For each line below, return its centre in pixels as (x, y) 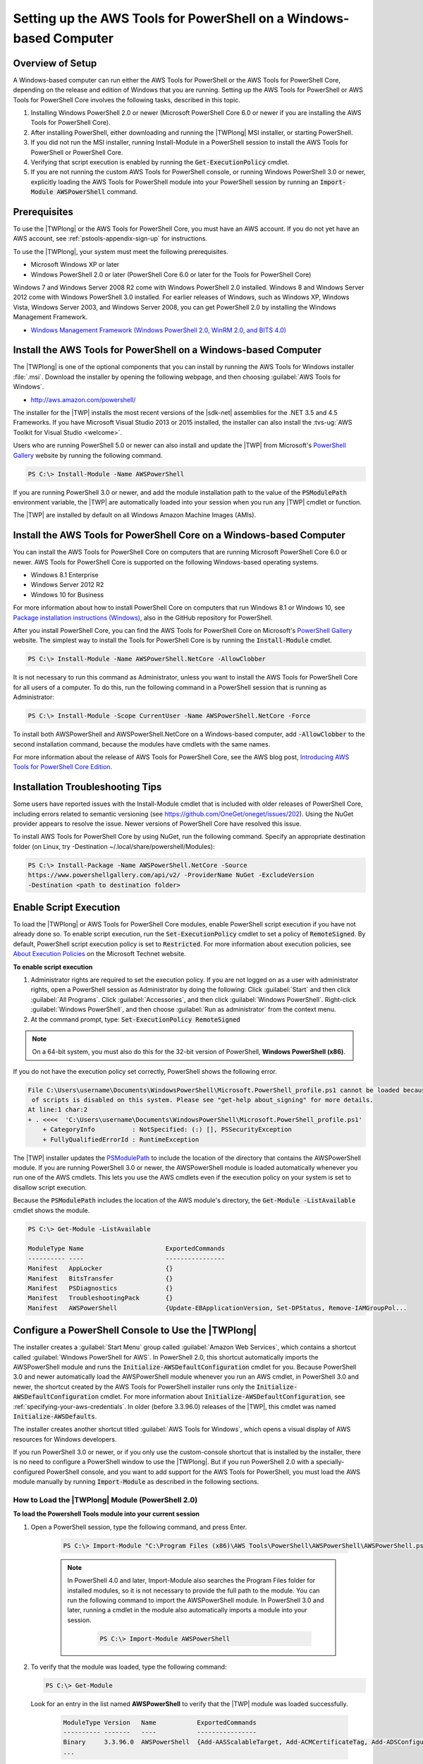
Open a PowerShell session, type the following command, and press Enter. (139, 1527)
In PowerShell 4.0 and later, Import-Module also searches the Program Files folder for (191, 1581)
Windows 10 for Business (67, 594)
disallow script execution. (50, 1187)
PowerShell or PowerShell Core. (77, 152)
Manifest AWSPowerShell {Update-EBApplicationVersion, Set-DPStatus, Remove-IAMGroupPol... (217, 1308)
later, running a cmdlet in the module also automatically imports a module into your (188, 1610)
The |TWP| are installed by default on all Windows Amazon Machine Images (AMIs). (135, 515)
